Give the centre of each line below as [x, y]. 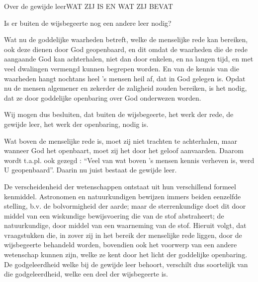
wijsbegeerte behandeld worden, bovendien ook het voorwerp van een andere [121, 245]
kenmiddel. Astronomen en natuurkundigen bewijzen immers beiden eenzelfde [123, 196]
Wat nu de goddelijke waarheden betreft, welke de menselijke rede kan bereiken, [126, 39]
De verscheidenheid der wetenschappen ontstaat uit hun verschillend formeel [120, 186]
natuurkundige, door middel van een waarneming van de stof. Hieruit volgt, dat [125, 225]
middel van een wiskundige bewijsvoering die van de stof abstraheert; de [114, 215]
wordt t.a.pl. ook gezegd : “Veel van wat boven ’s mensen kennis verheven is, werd [129, 160]
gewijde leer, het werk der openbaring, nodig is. [76, 124]
